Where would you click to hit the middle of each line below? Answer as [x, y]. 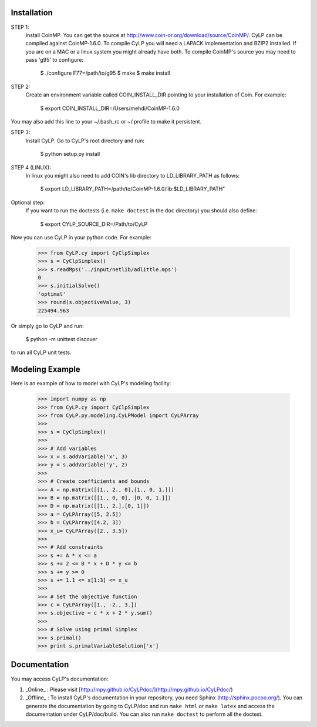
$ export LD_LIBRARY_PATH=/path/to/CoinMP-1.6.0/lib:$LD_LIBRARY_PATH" [133, 189]
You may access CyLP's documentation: [60, 679]
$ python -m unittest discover [61, 339]
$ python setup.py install [70, 154]
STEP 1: [20, 27]
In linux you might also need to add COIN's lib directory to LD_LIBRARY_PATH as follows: [133, 175]
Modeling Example [45, 370]
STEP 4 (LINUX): [31, 167]
